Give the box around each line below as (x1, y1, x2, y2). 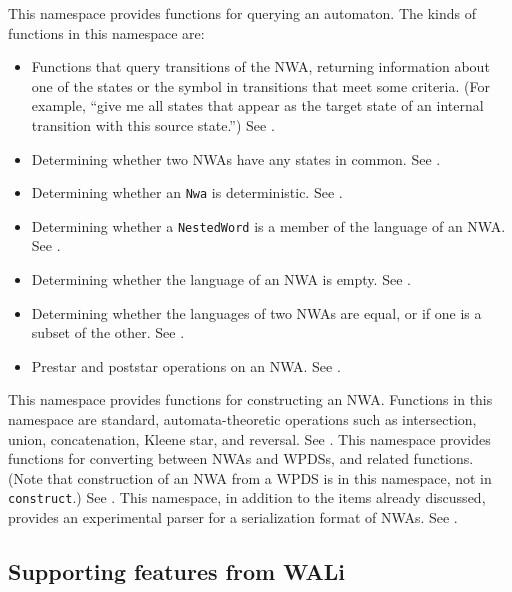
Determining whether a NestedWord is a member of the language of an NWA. (31, 215, 506, 236)
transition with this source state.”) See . (31, 114, 275, 135)
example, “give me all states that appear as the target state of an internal (31, 95, 484, 116)
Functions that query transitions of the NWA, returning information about (31, 56, 490, 77)
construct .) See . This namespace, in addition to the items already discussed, (8, 487, 486, 508)
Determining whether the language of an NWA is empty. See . (31, 269, 411, 290)
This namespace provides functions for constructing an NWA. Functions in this (8, 389, 493, 410)
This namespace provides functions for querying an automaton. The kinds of (8, 3, 476, 23)
